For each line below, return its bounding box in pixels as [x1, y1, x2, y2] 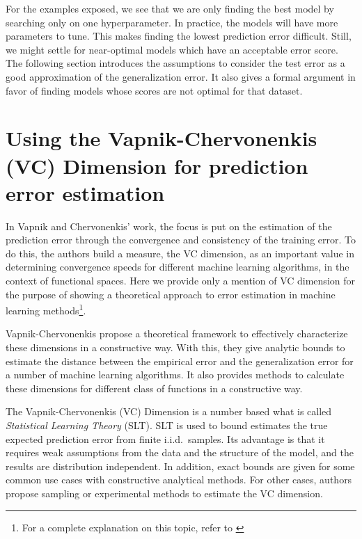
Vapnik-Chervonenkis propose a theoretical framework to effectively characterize [6, 326, 348, 341]
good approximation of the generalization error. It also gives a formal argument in [6, 69, 356, 83]
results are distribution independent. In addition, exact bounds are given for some [6, 458, 355, 473]
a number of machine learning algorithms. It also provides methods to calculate [6, 367, 345, 382]
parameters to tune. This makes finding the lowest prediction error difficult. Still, [6, 29, 352, 43]
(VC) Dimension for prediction [6, 151, 308, 179]
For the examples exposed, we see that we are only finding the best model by [6, 1, 334, 15]
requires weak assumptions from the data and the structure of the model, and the [6, 445, 354, 460]
